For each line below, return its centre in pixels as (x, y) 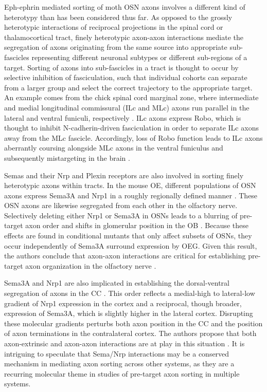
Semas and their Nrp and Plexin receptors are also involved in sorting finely (124, 175)
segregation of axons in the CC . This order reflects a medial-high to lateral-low (130, 293)
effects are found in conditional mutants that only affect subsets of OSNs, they (128, 236)
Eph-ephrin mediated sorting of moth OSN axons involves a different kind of (125, 7)
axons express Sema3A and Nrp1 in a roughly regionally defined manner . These (131, 195)
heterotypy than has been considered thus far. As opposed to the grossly (118, 17)
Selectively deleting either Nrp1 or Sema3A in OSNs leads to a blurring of (121, 215)
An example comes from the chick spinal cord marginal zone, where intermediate (131, 97)
